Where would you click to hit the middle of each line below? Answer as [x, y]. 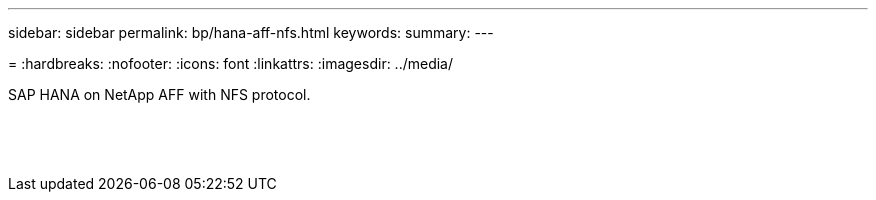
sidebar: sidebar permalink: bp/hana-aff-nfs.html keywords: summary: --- [251, 32]
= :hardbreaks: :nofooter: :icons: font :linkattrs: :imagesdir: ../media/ [231, 63]
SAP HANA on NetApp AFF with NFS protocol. [159, 94]
